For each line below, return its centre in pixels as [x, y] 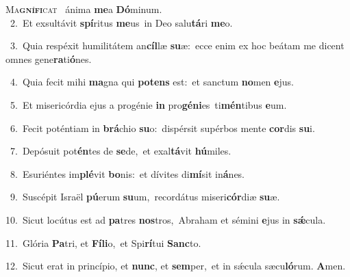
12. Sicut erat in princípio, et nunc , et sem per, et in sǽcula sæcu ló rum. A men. [176, 266]
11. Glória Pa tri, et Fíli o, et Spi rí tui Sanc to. [103, 242]
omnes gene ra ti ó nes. [49, 58]
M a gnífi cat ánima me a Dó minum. [84, 9]
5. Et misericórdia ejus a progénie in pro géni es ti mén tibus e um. [148, 104]
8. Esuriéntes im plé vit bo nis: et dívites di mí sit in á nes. [127, 173]
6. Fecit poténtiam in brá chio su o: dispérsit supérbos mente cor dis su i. [162, 128]
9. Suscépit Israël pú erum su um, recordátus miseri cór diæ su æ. [145, 197]
